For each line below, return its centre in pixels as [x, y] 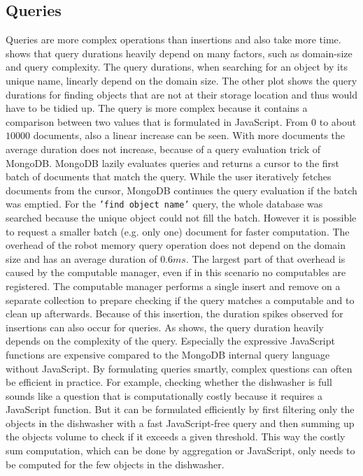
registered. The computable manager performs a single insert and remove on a [173, 286]
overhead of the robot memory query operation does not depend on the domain [176, 245]
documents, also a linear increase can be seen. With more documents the [189, 135]
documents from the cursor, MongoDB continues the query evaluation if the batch [181, 190]
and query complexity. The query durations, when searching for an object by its [177, 67]
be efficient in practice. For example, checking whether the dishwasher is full [169, 382]
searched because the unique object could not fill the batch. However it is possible [181, 217]
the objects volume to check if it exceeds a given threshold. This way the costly [176, 437]
